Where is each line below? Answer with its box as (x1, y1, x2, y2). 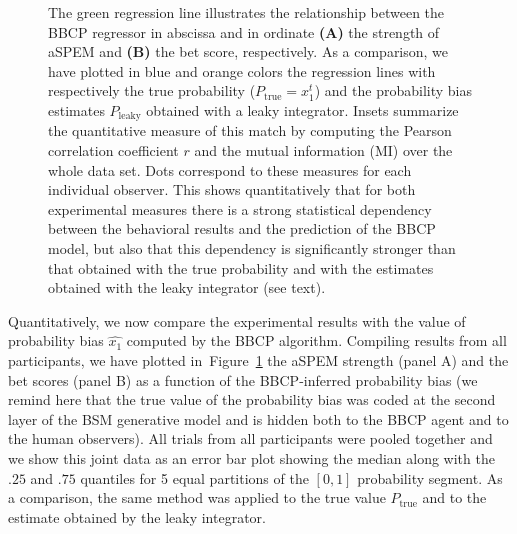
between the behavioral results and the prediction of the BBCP (48, 218, 436, 239)
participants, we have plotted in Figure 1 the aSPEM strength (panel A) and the (8, 349, 509, 370)
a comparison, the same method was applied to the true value (8, 487, 386, 508)
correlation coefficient (48, 140, 179, 161)
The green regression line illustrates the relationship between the (48, 2, 445, 22)
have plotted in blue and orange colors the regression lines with (48, 60, 436, 81)
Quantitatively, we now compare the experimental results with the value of (8, 310, 466, 331)
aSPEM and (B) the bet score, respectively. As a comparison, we (48, 41, 449, 62)
